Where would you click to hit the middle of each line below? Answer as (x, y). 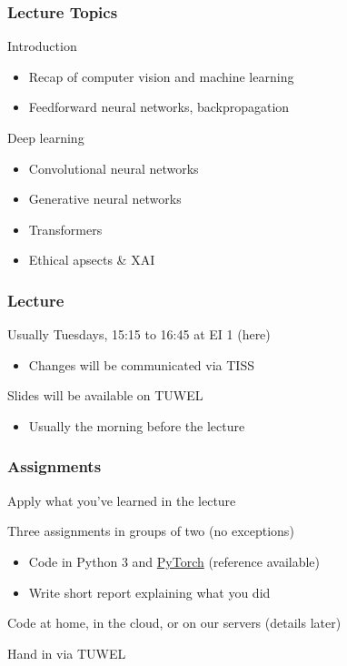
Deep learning (46, 137)
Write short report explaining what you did (149, 592)
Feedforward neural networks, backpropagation (159, 107)
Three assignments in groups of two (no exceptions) (151, 531)
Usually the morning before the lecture (137, 425)
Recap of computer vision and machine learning (161, 76)
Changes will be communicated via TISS (141, 364)
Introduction (42, 46)
